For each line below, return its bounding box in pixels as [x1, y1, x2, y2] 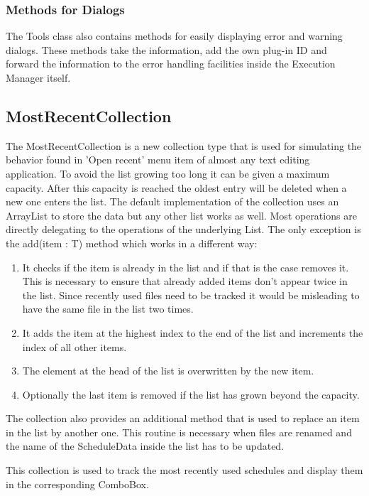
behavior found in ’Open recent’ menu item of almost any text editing [6, 152, 310, 167]
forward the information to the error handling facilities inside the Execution [6, 56, 336, 71]
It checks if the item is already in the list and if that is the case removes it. [22, 259, 349, 274]
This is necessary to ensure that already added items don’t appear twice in [22, 274, 348, 289]
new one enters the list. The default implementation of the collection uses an [6, 194, 339, 209]
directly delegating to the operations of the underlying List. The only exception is [6, 222, 361, 237]
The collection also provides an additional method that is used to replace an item [6, 411, 360, 426]
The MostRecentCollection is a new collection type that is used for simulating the [6, 138, 362, 153]
